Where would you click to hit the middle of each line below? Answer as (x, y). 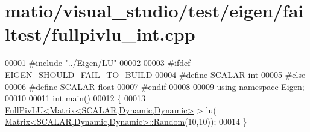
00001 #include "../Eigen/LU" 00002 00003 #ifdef (98, 63)
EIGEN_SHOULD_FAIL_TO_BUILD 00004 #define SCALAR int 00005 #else (155, 74)
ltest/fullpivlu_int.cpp (100, 34)
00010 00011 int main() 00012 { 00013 (75, 98)
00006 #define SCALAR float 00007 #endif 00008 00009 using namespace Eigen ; (155, 86)
